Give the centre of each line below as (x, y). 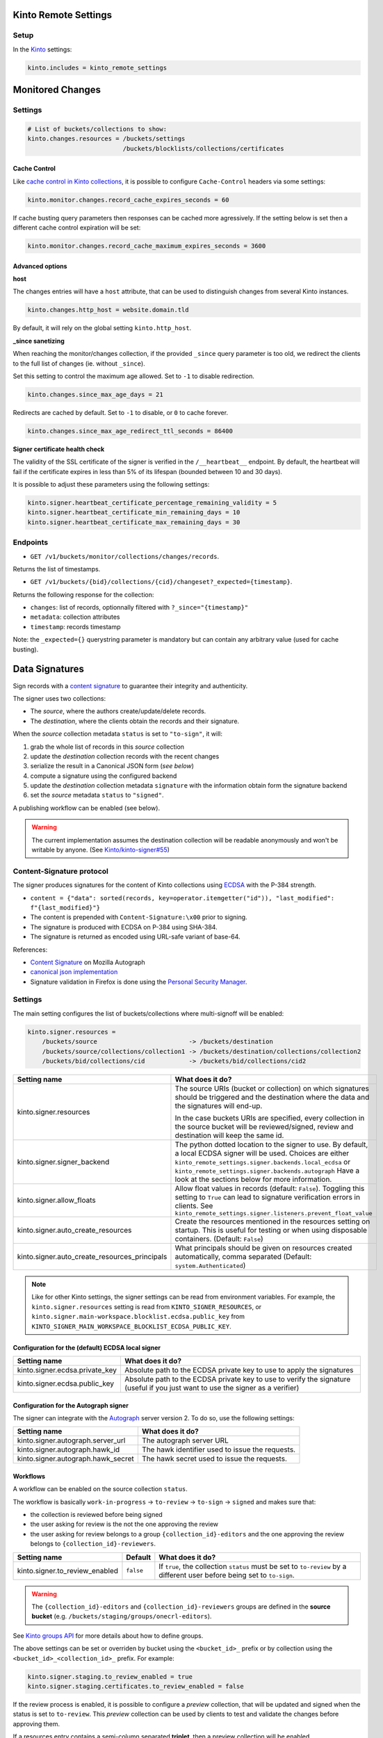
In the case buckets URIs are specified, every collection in (270, 1118)
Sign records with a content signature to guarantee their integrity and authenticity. (130, 685)
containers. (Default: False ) (219, 1239)
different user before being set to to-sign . (227, 1575)
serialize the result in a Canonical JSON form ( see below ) (112, 766)
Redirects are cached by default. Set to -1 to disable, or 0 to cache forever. (121, 412)
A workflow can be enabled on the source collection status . (100, 1489)
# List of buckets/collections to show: (97, 129)
